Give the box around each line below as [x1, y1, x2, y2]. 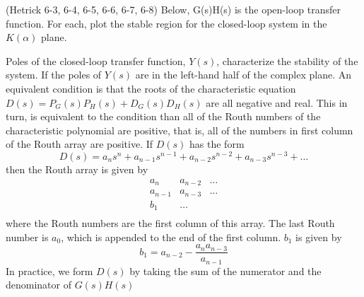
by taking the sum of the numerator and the [129, 263, 322, 278]
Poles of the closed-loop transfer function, [6, 53, 186, 68]
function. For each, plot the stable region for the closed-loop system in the [6, 16, 327, 30]
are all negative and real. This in [206, 95, 348, 110]
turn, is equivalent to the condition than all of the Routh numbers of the [6, 109, 321, 124]
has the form [189, 136, 245, 151]
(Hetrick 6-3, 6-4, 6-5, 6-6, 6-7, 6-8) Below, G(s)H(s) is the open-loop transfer [6, 2, 341, 16]
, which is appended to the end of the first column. [61, 229, 281, 244]
